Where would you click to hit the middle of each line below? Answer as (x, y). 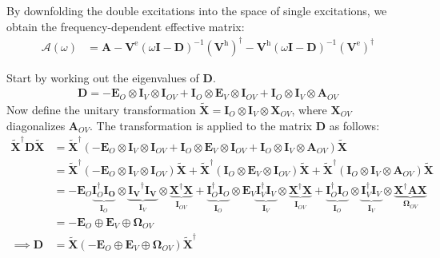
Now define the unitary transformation (101, 110)
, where (309, 110)
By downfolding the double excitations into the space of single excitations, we (197, 10)
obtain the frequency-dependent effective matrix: (126, 26)
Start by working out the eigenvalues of (103, 77)
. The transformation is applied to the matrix (201, 125)
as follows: (354, 125)
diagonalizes (36, 125)
